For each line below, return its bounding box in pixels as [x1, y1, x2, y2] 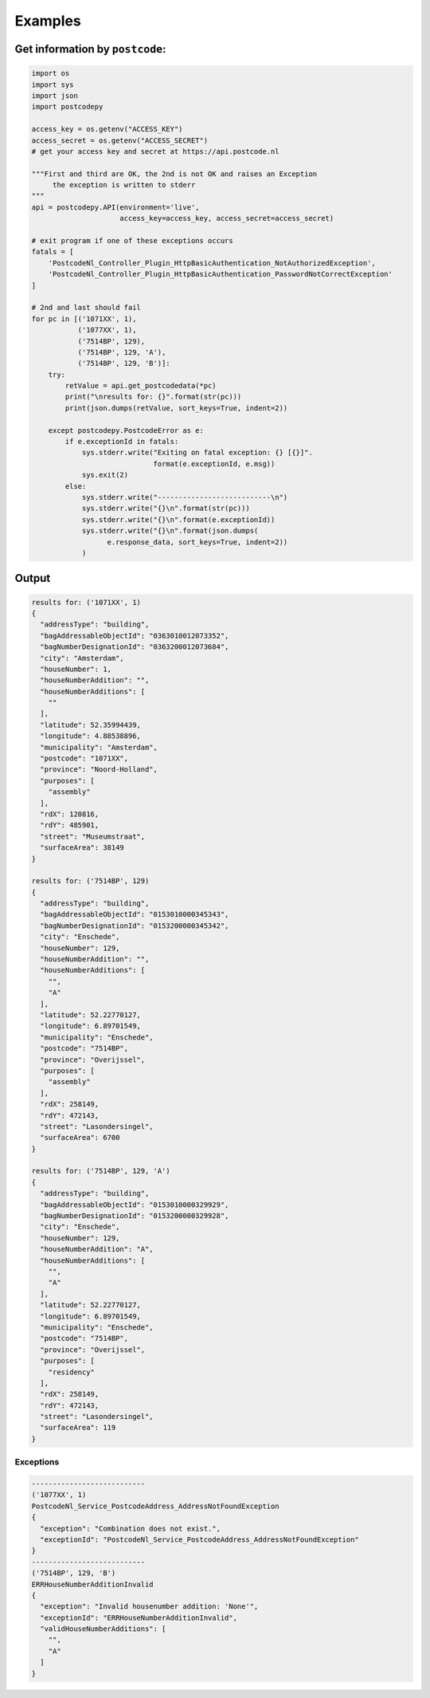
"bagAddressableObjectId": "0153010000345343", [40, 910, 229, 919]
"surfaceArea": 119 [40, 1423, 116, 1433]
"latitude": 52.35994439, [40, 720, 141, 729]
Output [14, 572, 51, 585]
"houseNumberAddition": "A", [40, 1244, 154, 1254]
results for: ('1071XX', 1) [31, 598, 141, 607]
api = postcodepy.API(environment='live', [31, 202, 200, 211]
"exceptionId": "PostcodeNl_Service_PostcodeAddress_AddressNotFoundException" [40, 1535, 360, 1544]
